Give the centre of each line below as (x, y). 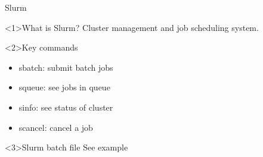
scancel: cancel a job (56, 127)
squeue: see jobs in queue (64, 87)
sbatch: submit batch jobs (66, 67)
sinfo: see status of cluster (66, 107)
